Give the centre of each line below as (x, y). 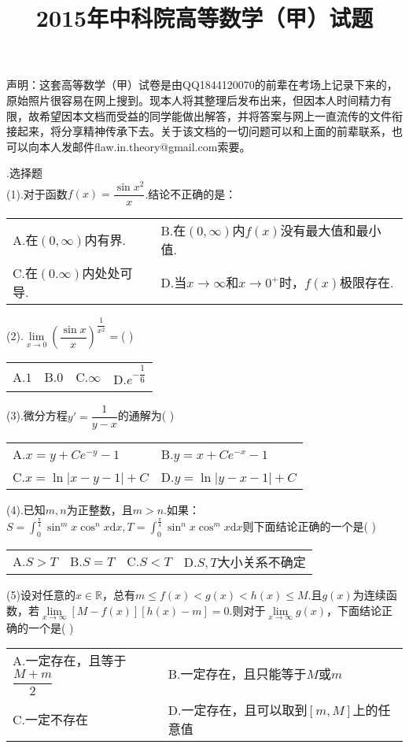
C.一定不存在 (51, 720)
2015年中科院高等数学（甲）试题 (204, 18)
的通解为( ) (146, 415)
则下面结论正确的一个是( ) (310, 526)
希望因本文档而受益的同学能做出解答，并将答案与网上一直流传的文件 (215, 115)
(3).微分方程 (37, 415)
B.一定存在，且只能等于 (237, 673)
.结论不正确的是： (191, 193)
